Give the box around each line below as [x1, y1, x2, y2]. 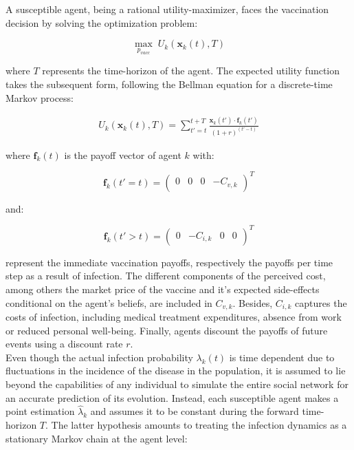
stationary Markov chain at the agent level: [5, 431, 188, 445]
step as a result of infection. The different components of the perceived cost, [5, 268, 326, 283]
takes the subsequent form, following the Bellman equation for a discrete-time [5, 76, 333, 91]
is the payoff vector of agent [64, 147, 181, 162]
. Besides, [232, 295, 273, 310]
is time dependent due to [229, 350, 335, 364]
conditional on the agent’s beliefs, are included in [5, 295, 212, 310]
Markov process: [5, 90, 74, 105]
